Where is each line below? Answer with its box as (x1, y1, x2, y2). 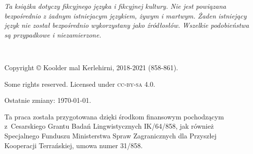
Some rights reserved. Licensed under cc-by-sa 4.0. (4, 78, 155, 89)
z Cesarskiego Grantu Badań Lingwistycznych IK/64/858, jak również (4, 121, 214, 131)
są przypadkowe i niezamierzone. (4, 29, 101, 39)
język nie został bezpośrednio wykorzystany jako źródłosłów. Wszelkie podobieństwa (4, 20, 249, 30)
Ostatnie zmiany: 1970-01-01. (4, 95, 91, 105)
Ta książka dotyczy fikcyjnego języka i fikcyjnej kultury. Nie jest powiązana (4, 1, 226, 11)
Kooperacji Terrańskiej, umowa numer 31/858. (4, 140, 143, 150)
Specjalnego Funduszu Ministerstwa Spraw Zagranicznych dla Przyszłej (4, 130, 217, 140)
